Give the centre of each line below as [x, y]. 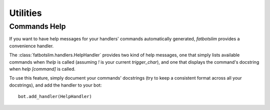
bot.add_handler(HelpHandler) [55, 97]
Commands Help [37, 26]
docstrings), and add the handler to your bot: [55, 85]
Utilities [25, 13]
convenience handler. [31, 46]
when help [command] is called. [42, 69]
